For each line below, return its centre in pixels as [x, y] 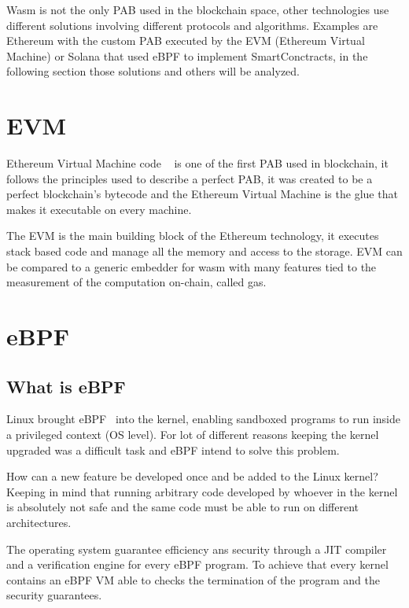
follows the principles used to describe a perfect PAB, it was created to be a [190, 178]
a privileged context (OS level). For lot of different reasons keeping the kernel [193, 435]
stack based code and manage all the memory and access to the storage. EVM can [204, 251]
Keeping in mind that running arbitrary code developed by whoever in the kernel [202, 491]
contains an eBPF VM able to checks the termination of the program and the [193, 579]
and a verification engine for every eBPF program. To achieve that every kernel [197, 564]
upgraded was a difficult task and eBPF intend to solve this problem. [173, 450]
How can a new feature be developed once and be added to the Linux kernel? [192, 476]
